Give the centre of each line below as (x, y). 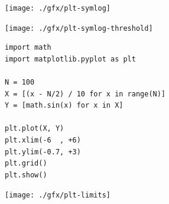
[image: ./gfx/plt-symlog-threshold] (79, 28)
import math (28, 48)
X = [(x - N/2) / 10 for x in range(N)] (85, 94)
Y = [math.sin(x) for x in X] (64, 106)
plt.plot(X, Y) (35, 129)
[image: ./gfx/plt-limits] (58, 195)
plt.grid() (26, 163)
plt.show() (26, 175)
